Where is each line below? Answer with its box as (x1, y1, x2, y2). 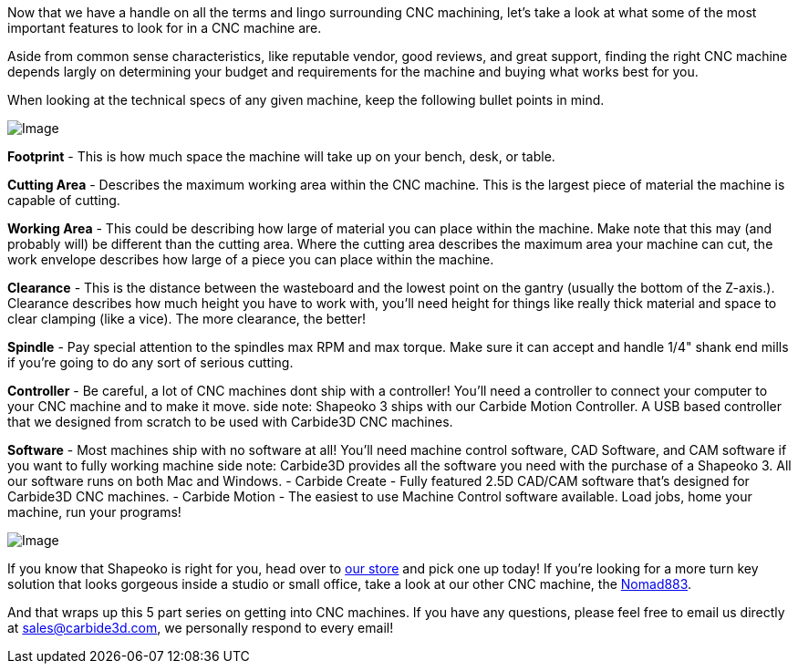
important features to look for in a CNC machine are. (7, 20, 322, 36)
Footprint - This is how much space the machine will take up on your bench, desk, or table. (7, 149, 555, 164)
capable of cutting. (7, 192, 120, 208)
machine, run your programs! (7, 504, 181, 520)
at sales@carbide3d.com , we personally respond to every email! (7, 620, 394, 635)
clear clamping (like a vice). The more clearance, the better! (7, 311, 366, 326)
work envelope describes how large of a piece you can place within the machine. (7, 252, 494, 267)
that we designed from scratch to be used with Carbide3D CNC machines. (7, 414, 453, 429)
